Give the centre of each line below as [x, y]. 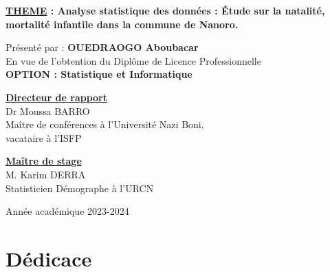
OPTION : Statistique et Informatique [99, 74]
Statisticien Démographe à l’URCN [80, 188]
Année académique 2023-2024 [67, 211]
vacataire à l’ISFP [44, 137]
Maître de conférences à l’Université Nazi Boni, [105, 124]
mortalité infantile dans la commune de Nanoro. [122, 24]
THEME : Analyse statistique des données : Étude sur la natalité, [165, 10]
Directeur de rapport [56, 97]
